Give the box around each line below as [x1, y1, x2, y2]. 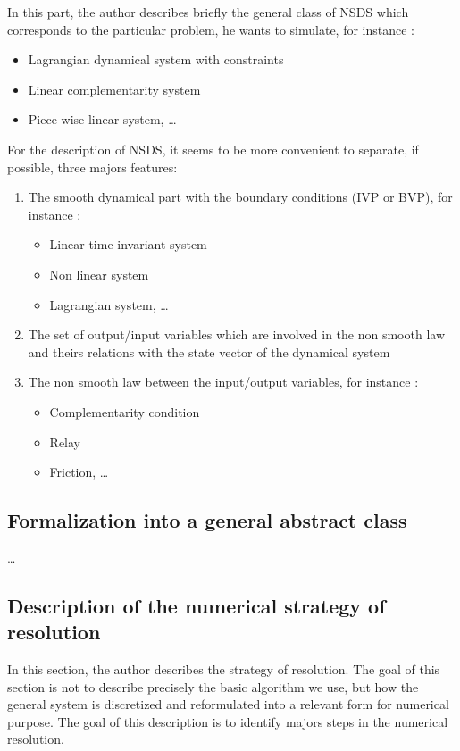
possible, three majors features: [7, 157, 178, 176]
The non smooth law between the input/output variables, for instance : [28, 372, 419, 391]
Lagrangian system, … [49, 295, 169, 313]
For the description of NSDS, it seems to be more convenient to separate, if [7, 139, 419, 158]
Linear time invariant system [49, 235, 207, 254]
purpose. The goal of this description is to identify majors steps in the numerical [7, 712, 448, 730]
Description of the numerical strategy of [7, 591, 386, 619]
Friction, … [49, 463, 109, 481]
